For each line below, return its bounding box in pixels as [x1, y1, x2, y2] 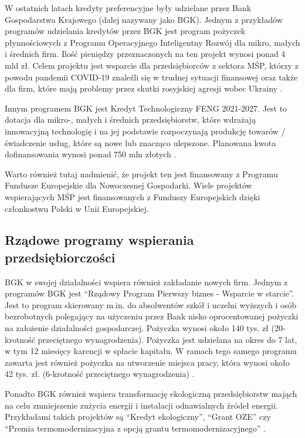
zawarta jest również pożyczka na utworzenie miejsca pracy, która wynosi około [5, 356, 290, 368]
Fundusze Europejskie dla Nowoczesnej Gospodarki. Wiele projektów [5, 179, 252, 191]
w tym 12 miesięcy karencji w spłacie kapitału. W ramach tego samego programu [5, 345, 297, 357]
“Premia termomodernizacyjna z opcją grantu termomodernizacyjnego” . [5, 422, 266, 434]
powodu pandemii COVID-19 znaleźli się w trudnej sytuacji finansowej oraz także [5, 70, 298, 83]
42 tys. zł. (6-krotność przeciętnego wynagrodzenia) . [5, 368, 195, 380]
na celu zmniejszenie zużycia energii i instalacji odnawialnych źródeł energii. [5, 399, 278, 411]
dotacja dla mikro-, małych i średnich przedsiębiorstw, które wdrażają [5, 113, 256, 126]
